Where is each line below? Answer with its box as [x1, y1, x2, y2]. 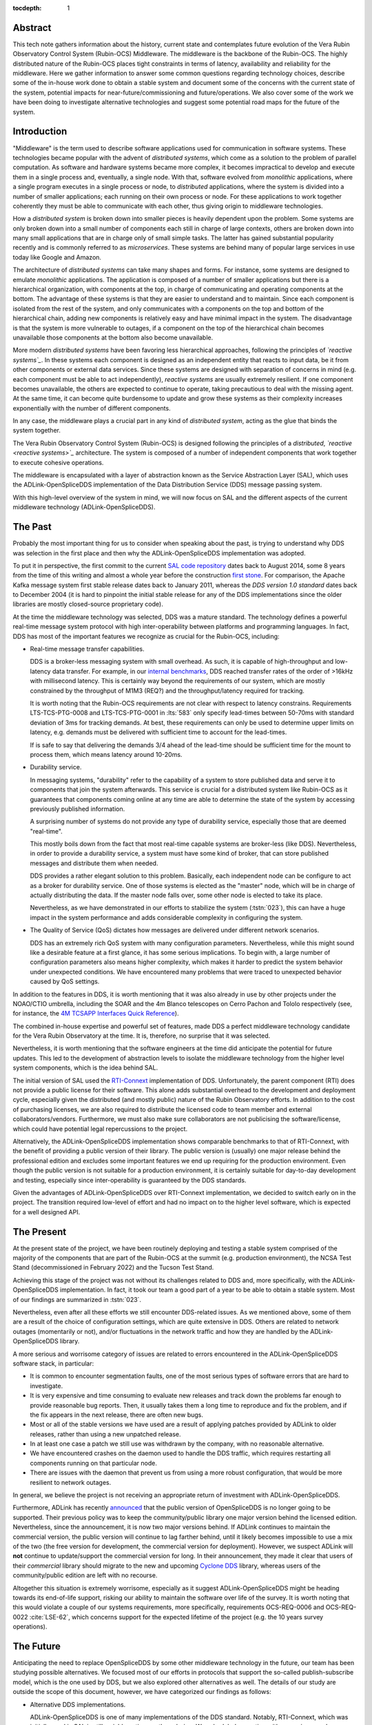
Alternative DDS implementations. [30, 1700, 126, 1708]
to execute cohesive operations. [12, 458, 104, 466]
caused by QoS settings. [30, 977, 100, 986]
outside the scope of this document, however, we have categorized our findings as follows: [12, 1688, 271, 1696]
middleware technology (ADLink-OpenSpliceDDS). [12, 503, 156, 511]
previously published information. [30, 805, 125, 813]
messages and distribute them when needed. [30, 859, 158, 867]
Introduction [12, 126, 68, 137]
